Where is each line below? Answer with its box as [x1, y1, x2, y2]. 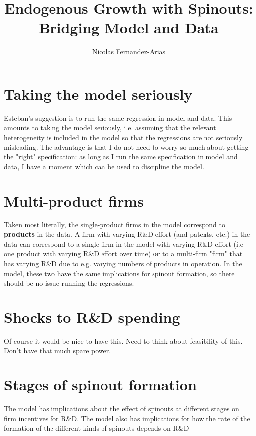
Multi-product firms [4, 190, 144, 211]
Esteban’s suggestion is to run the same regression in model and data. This [4, 112, 232, 123]
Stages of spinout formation [4, 374, 197, 395]
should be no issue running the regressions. [4, 278, 134, 288]
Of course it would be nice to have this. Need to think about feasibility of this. [4, 335, 243, 346]
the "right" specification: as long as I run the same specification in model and [4, 151, 238, 162]
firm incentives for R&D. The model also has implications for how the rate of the [4, 413, 250, 423]
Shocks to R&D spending [4, 306, 180, 327]
